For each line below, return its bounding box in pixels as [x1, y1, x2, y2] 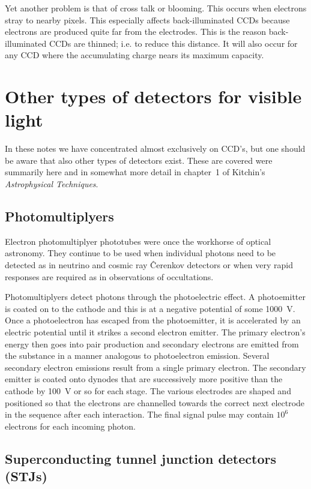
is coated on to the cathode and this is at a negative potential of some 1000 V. [5, 302, 295, 314]
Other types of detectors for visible [5, 84, 302, 109]
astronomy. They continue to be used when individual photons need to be [5, 247, 276, 259]
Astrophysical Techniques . [5, 178, 98, 190]
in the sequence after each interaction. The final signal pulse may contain [5, 408, 274, 421]
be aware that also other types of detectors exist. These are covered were [5, 154, 273, 166]
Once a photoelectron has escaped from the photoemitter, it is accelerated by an [5, 314, 301, 326]
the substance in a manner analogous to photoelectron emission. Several [5, 349, 270, 362]
